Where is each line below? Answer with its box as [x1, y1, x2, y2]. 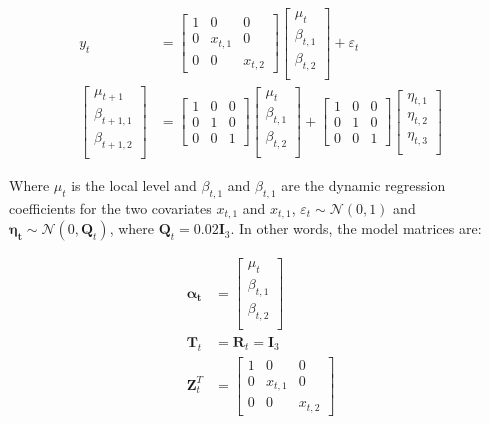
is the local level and [71, 175, 197, 196]
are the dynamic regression [281, 175, 446, 196]
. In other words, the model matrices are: [230, 218, 482, 239]
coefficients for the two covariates [9, 197, 212, 218]
